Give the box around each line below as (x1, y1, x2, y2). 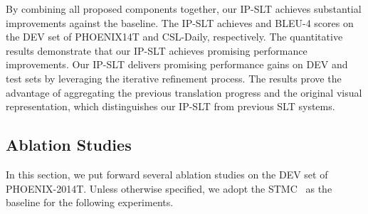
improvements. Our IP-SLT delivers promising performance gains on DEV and (6, 57, 348, 72)
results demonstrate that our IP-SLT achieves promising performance (6, 43, 307, 58)
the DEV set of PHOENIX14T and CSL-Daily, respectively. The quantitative (6, 29, 343, 44)
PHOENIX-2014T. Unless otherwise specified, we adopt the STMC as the (6, 181, 332, 196)
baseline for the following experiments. (6, 195, 174, 210)
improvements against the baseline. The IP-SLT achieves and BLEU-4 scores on (6, 15, 354, 30)
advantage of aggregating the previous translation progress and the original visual (6, 85, 362, 100)
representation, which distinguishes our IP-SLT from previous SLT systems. (6, 99, 335, 114)
